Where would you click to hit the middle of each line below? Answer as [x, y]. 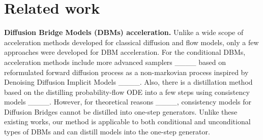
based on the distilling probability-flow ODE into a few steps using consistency [127, 92]
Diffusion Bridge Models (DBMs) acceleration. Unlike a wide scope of [124, 32]
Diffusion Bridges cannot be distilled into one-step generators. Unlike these [121, 111]
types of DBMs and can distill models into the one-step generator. [107, 132]
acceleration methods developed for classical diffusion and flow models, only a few [131, 42]
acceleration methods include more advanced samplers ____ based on [115, 62]
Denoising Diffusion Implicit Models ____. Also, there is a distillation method [128, 82]
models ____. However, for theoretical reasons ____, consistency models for [128, 102]
